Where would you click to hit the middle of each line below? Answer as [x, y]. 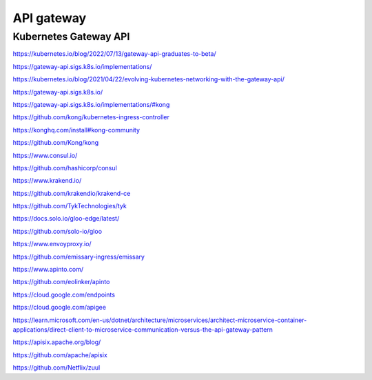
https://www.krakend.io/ [47, 181]
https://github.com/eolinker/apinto [61, 282]
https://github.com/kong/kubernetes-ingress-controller [91, 117]
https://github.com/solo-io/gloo [58, 231]
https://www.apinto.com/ [48, 270]
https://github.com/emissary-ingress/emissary [79, 257]
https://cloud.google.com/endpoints [64, 294]
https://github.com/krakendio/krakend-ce [72, 193]
